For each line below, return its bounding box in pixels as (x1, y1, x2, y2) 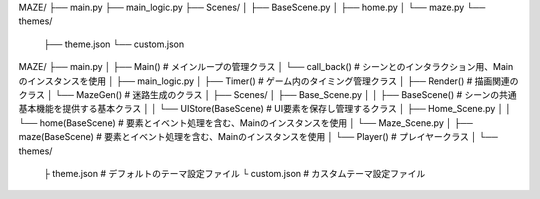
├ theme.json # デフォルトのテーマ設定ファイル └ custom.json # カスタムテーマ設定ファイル (43, 167, 426, 179)
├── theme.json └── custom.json (43, 38, 185, 50)
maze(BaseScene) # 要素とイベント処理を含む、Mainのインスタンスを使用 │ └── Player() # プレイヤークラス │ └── (18, 131, 499, 143)
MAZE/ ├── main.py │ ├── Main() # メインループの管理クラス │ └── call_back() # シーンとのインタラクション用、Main (18, 61, 514, 73)
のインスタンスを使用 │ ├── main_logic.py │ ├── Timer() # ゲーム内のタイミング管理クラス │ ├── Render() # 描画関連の (18, 75, 519, 87)
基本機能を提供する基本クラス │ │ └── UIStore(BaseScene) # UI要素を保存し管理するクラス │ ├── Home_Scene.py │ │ (18, 103, 512, 115)
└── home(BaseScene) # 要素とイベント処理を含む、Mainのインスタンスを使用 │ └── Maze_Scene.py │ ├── (18, 116, 474, 129)
